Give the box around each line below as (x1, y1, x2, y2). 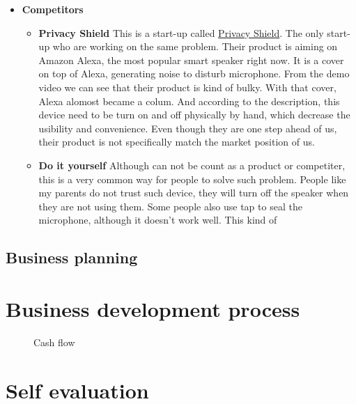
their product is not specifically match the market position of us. (38, 134, 315, 149)
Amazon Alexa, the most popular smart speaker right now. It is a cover (38, 52, 344, 67)
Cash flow (33, 334, 75, 349)
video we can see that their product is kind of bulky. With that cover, (38, 79, 336, 94)
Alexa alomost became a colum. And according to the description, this (38, 93, 340, 108)
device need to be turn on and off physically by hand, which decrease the (38, 107, 350, 122)
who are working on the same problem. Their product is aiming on (52, 39, 338, 54)
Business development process (6, 294, 300, 323)
